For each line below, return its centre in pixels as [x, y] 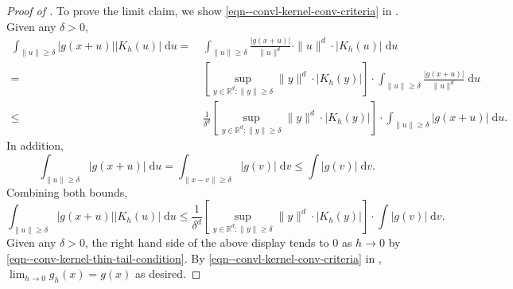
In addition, [35, 145]
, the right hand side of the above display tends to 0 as [218, 242]
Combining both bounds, [67, 191]
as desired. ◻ [168, 273]
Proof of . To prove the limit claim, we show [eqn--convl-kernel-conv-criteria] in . [202, 10]
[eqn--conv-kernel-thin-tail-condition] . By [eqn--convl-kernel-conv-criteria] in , [194, 258]
